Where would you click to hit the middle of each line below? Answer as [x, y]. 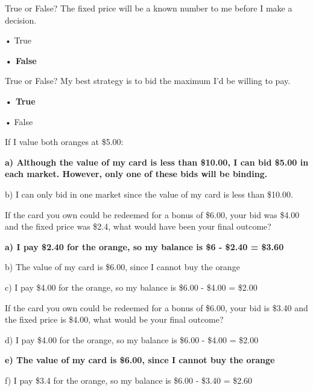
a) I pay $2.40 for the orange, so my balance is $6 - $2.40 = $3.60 [144, 246]
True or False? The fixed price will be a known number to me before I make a [149, 8]
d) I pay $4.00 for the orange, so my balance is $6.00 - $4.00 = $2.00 [132, 339]
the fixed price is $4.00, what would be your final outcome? [114, 319]
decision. [21, 20]
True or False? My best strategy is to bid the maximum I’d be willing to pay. [148, 81]
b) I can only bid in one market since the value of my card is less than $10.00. [149, 194]
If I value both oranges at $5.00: [64, 142]
